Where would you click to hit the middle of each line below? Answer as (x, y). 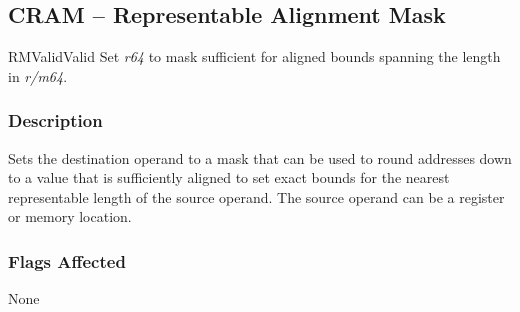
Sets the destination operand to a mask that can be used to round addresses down (260, 157)
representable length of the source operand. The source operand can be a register (256, 196)
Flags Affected (67, 260)
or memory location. (70, 216)
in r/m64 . (38, 75)
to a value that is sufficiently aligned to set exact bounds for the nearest (229, 177)
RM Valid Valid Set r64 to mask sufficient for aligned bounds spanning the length (254, 56)
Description (55, 120)
